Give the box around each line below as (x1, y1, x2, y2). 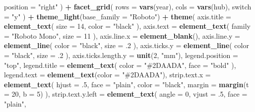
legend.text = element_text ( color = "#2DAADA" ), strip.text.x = (4, 69, 211, 80)
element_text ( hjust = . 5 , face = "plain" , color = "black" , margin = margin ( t (4, 79, 249, 89)
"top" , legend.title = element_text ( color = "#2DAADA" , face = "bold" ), (4, 59, 236, 70)
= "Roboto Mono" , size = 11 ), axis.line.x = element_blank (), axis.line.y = (4, 30, 240, 41)
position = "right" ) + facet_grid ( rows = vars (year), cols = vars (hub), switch (4, 1, 252, 11)
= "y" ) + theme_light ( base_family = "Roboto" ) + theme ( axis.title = (4, 11, 231, 21)
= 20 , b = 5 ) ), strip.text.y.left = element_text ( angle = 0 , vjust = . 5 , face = (4, 89, 248, 99)
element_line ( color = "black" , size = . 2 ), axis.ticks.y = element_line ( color (4, 40, 249, 51)
